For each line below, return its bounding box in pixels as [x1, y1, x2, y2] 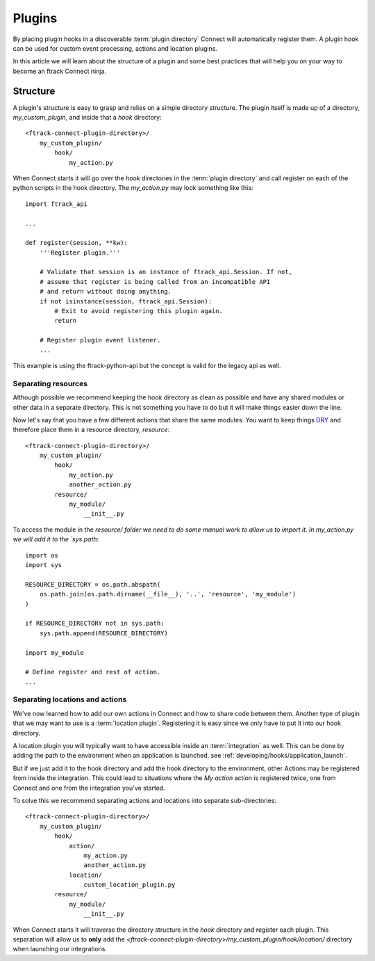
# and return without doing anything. [39, 287, 172, 296]
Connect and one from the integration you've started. [12, 784, 166, 792]
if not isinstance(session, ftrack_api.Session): [39, 297, 212, 305]
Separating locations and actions [12, 694, 127, 704]
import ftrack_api [25, 200, 88, 208]
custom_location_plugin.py [83, 881, 176, 889]
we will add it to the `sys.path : [12, 535, 99, 543]
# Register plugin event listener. [39, 336, 161, 344]
